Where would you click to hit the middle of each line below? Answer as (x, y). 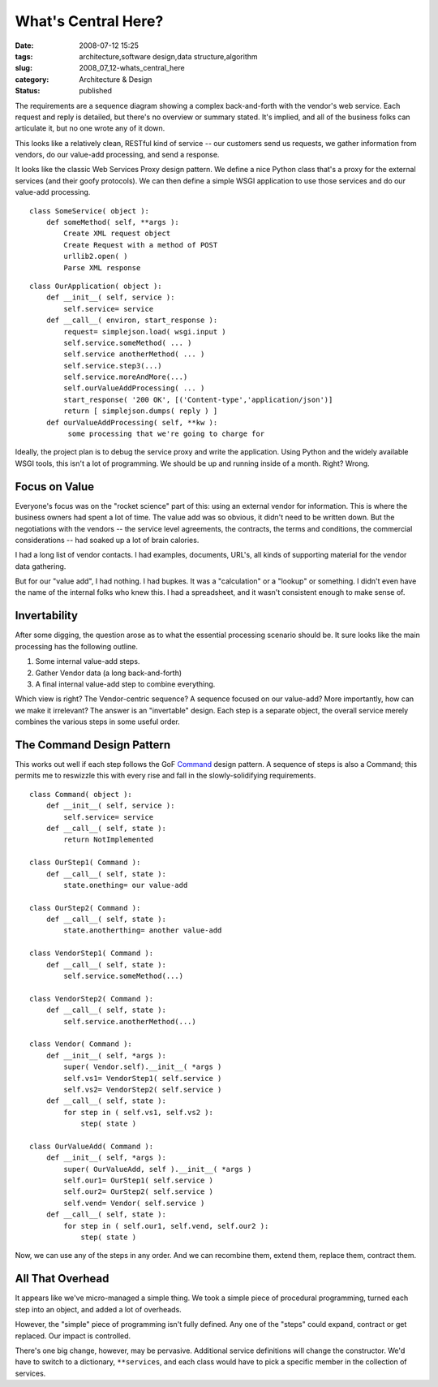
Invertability (47, 616)
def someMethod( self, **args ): (113, 222)
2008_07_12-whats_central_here (132, 68)
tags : (24, 56)
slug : (24, 68)
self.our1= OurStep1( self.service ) (139, 1180)
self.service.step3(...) (113, 366)
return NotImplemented (109, 840)
